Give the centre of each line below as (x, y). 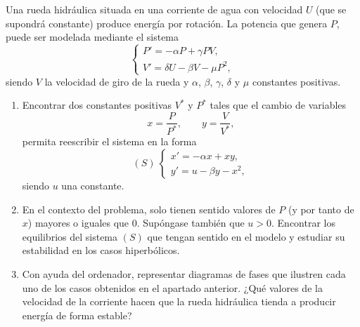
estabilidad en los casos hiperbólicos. (101, 250)
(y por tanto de (321, 209)
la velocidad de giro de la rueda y (117, 81)
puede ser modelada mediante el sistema (92, 37)
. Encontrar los (303, 223)
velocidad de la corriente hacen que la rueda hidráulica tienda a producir (179, 301)
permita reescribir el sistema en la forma (109, 141)
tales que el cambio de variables (278, 105)
